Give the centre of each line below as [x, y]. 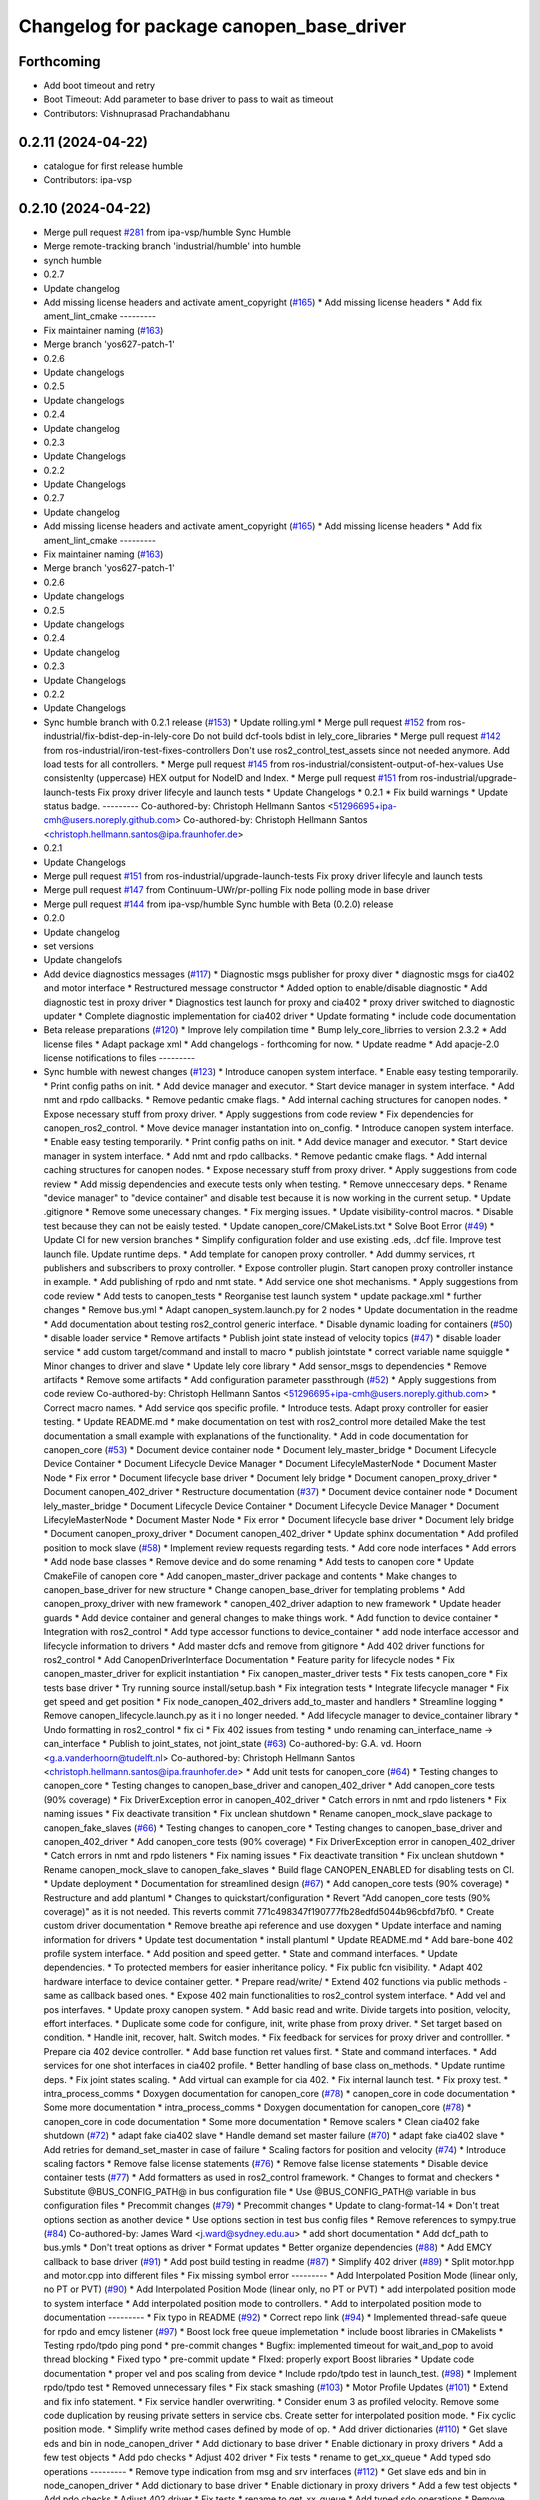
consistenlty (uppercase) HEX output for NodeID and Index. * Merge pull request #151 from [231, 778]
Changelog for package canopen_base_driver [212, 26]
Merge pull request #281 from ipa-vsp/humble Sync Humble [167, 232]
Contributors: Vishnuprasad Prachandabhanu [136, 113]
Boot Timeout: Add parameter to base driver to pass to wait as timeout [188, 99]
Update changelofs [83, 960]
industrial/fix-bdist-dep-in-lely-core [117, 736]
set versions [68, 946]
